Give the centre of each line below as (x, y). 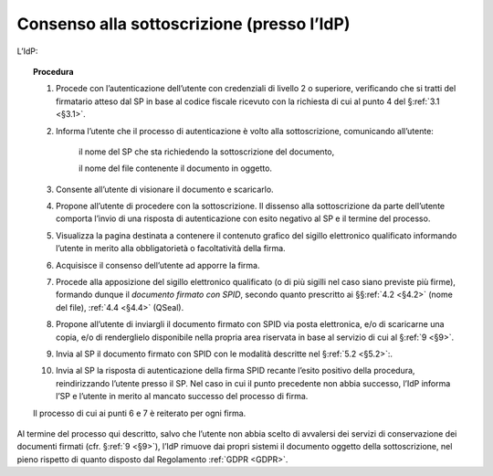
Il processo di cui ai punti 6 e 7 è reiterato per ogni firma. (140, 413)
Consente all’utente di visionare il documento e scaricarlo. (165, 189)
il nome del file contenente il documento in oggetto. (176, 168)
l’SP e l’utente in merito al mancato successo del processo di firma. (182, 397)
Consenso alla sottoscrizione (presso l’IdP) (184, 24)
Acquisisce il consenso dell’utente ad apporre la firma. (158, 265)
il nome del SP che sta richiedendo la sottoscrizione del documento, (207, 152)
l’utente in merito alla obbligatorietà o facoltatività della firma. (171, 249)
